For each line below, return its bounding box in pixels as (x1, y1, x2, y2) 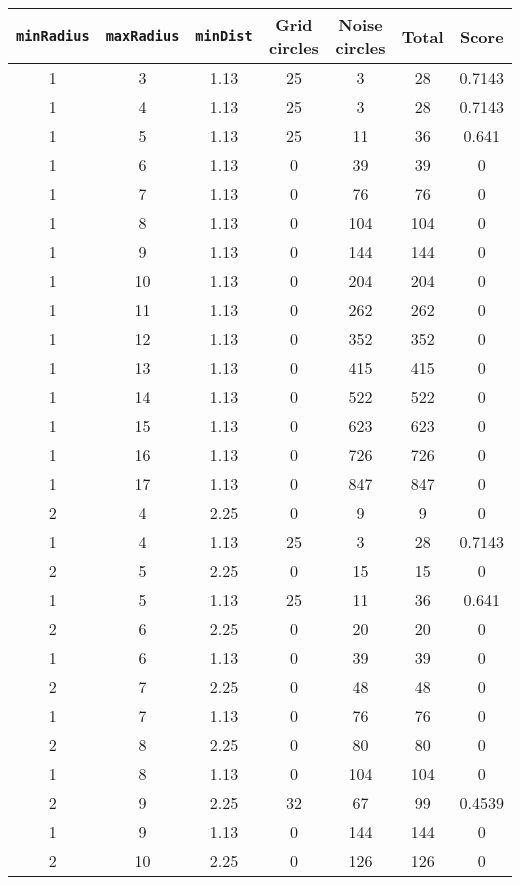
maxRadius (105, 28, 180, 44)
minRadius (16, 28, 90, 44)
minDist (195, 28, 253, 44)
